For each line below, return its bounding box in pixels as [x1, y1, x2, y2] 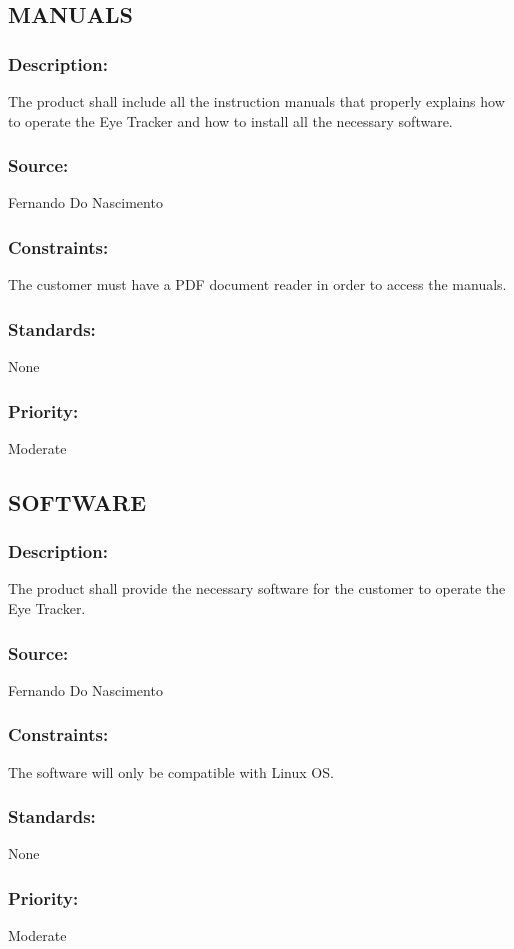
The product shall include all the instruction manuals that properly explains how [8, 91, 505, 111]
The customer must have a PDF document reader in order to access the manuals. [8, 274, 507, 295]
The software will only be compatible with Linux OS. [8, 761, 334, 782]
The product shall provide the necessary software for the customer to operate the [8, 578, 506, 599]
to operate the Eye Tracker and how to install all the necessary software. [8, 110, 453, 131]
